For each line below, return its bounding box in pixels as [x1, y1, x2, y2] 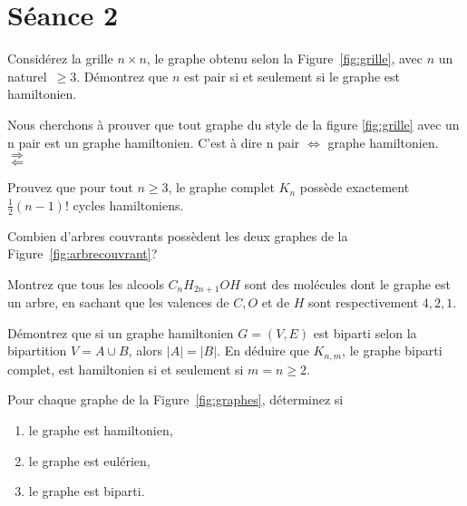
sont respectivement [308, 293, 419, 312]
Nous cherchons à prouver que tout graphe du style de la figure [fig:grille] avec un [7, 114, 460, 133]
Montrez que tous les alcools [7, 274, 164, 293]
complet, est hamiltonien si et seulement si [7, 359, 244, 378]
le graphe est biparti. [28, 482, 145, 501]
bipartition [7, 341, 67, 360]
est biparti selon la [313, 323, 417, 342]
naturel [7, 66, 47, 85]
